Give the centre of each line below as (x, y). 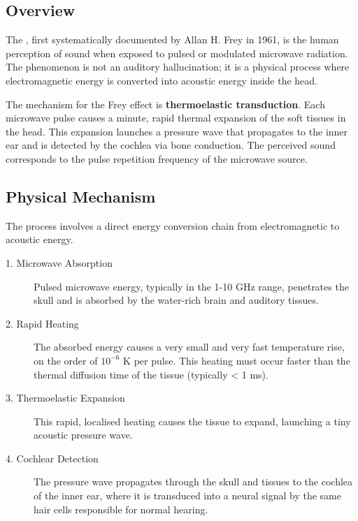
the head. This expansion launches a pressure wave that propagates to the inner (177, 131)
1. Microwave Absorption (59, 262)
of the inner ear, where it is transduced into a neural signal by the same (187, 496)
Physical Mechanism (81, 196)
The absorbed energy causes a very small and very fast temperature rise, (189, 347)
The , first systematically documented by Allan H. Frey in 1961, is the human (172, 39)
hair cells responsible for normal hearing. (121, 509)
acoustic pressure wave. (83, 435)
